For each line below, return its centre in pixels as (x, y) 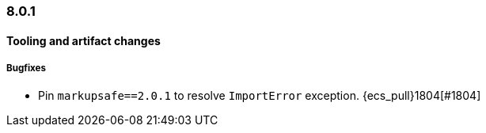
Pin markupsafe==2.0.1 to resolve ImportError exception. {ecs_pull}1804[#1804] (260, 96)
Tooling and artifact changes (84, 40)
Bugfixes (27, 68)
